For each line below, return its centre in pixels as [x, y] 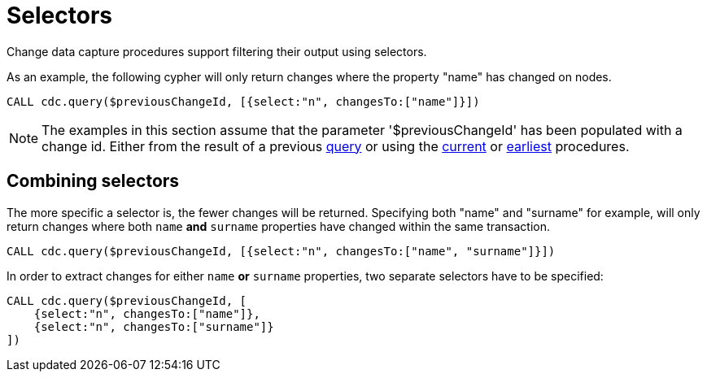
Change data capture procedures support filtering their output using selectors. [217, 51]
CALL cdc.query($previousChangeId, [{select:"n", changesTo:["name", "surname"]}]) [281, 251]
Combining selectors [93, 181]
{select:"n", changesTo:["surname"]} [154, 326]
